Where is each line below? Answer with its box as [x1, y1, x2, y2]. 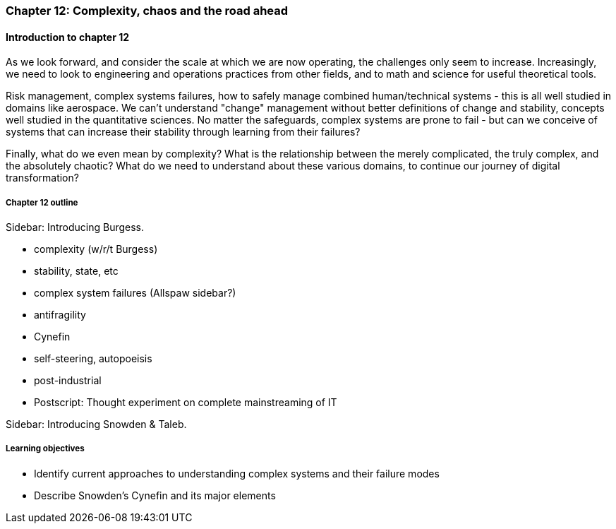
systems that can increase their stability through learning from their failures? [6, 126, 361, 138]
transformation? [6, 172, 79, 184]
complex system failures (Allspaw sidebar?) [34, 287, 236, 299]
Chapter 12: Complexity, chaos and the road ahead [6, 4, 289, 18]
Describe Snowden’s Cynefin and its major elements [34, 489, 276, 501]
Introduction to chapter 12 [6, 30, 130, 43]
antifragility [34, 309, 86, 321]
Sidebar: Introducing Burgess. [6, 221, 145, 233]
